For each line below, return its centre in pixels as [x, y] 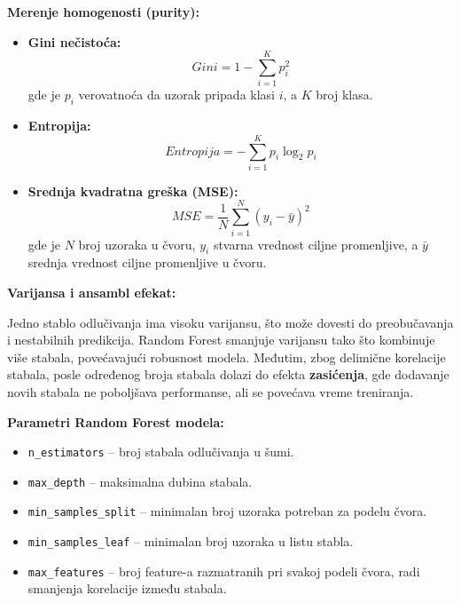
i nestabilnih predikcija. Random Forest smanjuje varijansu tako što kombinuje [221, 340]
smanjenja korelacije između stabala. [127, 588]
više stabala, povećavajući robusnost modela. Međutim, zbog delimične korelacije [227, 357]
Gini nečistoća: [74, 41]
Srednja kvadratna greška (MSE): [133, 190]
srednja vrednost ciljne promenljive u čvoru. [147, 262]
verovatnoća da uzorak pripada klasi [176, 95]
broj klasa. [344, 95]
